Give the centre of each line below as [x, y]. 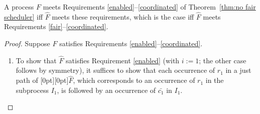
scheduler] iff [24, 16]
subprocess [32, 90]
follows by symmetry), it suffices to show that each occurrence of [115, 70]
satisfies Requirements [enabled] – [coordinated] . [131, 43]
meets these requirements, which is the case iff [123, 16]
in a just [238, 70]
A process [19, 7]
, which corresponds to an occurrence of [134, 80]
